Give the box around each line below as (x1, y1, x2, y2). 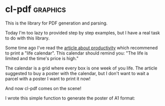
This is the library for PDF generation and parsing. (5, 20, 108, 26)
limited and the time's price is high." (5, 55, 79, 61)
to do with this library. (5, 35, 50, 41)
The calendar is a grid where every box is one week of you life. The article (5, 65, 158, 71)
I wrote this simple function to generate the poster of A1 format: (5, 95, 136, 101)
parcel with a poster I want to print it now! (5, 75, 91, 81)
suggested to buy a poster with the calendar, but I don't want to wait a (5, 70, 150, 76)
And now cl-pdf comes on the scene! (5, 85, 82, 91)
